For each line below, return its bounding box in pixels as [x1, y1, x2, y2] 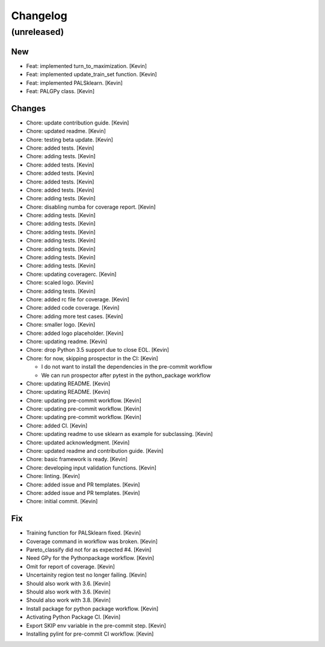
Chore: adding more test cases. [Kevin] [26, 313, 123, 320]
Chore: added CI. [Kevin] [26, 422, 88, 429]
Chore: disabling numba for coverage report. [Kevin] [26, 203, 156, 210]
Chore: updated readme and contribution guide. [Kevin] [26, 447, 164, 455]
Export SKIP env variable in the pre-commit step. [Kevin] [26, 622, 167, 629]
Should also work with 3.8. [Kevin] [26, 596, 111, 604]
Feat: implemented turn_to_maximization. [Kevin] [26, 62, 147, 69]
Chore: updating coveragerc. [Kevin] [26, 271, 117, 278]
